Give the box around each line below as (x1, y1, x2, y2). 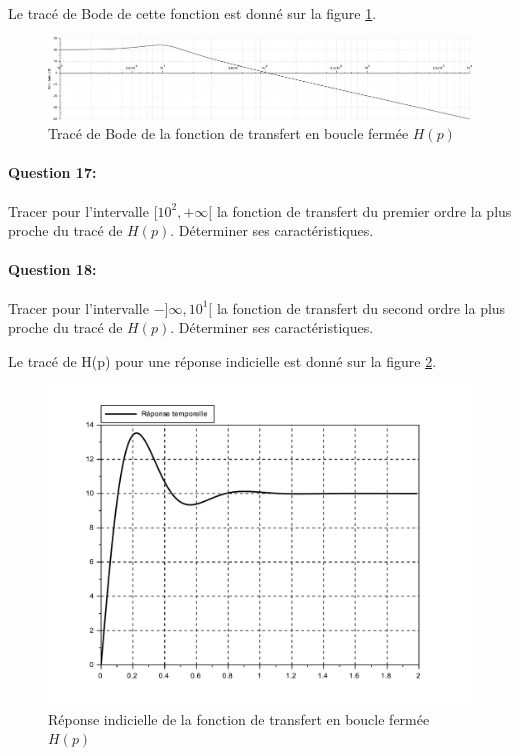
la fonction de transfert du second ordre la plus (216, 297, 506, 318)
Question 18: (8, 259, 97, 280)
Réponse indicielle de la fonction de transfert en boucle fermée (48, 708, 430, 729)
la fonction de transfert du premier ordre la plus (216, 200, 512, 221)
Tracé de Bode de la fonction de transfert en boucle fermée (48, 123, 409, 144)
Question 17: (8, 162, 97, 183)
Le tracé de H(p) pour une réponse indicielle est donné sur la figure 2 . (8, 350, 437, 371)
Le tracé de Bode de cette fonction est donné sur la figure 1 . (8, 2, 377, 23)
